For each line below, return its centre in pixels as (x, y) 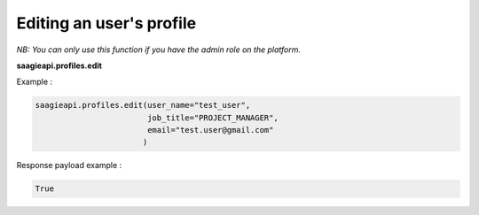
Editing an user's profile (106, 23)
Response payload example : (69, 165)
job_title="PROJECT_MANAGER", (212, 118)
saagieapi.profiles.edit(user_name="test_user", (143, 105)
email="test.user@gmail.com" (210, 130)
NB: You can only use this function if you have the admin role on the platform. (159, 50)
